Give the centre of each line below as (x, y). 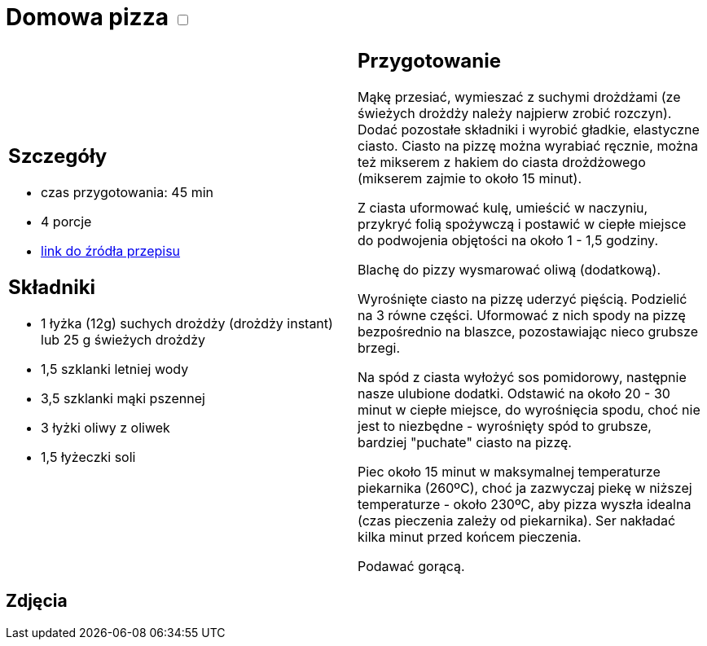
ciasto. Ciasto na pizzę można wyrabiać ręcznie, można (528, 145)
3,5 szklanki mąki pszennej (123, 399)
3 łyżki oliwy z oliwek (105, 428)
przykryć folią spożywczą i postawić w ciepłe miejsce (522, 224)
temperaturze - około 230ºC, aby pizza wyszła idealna (525, 504)
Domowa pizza (87, 17)
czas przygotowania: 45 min (127, 193)
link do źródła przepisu (111, 251)
